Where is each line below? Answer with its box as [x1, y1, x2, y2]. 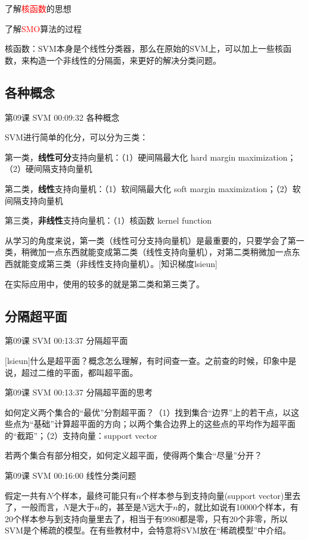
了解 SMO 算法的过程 [5, 22, 82, 34]
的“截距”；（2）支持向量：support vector [5, 429, 157, 441]
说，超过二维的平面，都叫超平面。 [5, 366, 138, 378]
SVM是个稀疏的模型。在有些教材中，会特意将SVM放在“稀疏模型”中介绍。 [5, 524, 291, 536]
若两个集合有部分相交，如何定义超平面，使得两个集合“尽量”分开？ [5, 449, 263, 461]
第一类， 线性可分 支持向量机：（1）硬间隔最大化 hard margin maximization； [5, 150, 296, 163]
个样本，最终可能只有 [53, 489, 137, 501]
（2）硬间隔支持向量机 [5, 162, 92, 175]
